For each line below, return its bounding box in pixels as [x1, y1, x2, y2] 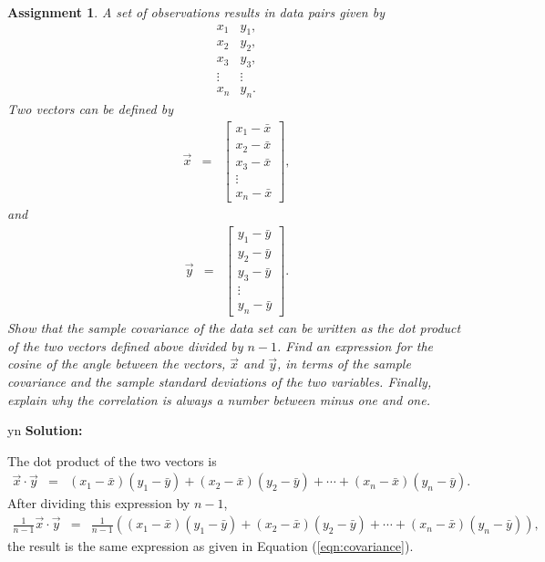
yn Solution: [7, 421, 83, 440]
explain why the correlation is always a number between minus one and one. [7, 390, 430, 409]
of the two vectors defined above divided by [7, 336, 243, 355]
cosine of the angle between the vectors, [7, 354, 226, 373]
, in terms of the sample [276, 354, 411, 373]
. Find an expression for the [277, 336, 434, 355]
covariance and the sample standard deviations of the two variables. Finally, [7, 372, 432, 391]
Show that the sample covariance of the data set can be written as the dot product [7, 318, 461, 338]
